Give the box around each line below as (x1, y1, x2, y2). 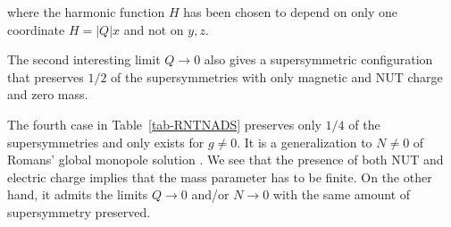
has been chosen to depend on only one (183, 3, 397, 21)
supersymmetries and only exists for (7, 132, 205, 151)
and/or (191, 185, 230, 204)
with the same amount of (272, 185, 411, 204)
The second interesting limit (7, 50, 161, 69)
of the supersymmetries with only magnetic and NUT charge (111, 67, 443, 86)
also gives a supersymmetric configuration (204, 50, 433, 69)
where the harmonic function (7, 3, 165, 21)
